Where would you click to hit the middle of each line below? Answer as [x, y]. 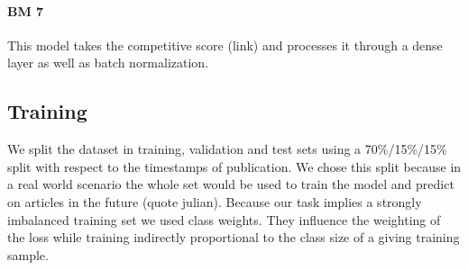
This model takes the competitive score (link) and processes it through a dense [225, 45]
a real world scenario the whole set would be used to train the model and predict [231, 184]
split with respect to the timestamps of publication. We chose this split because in [234, 166]
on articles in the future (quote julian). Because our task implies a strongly [215, 201]
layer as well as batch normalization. [108, 63]
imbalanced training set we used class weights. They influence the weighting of [224, 219]
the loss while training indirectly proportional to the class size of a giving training [234, 237]
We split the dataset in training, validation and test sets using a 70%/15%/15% [227, 149]
